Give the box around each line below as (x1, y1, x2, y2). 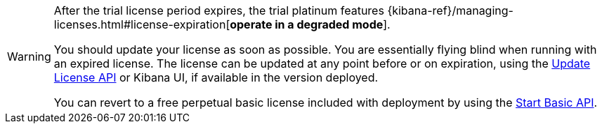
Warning (7, 50, 51, 63)
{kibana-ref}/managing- (387, 3, 513, 17)
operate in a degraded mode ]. (230, 17, 391, 31)
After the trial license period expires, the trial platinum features (53, 3, 384, 17)
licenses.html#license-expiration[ (53, 17, 230, 31)
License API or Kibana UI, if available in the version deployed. (53, 70, 379, 84)
